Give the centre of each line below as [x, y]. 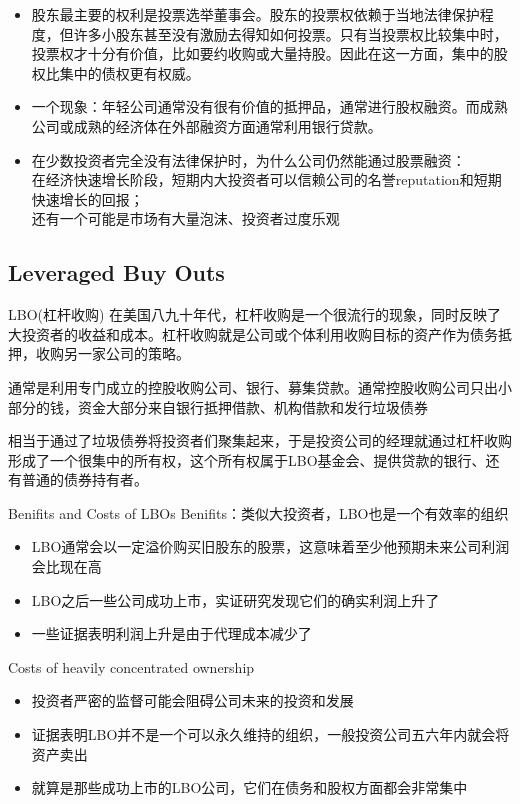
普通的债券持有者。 [84, 479]
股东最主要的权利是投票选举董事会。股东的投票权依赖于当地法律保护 [255, 14]
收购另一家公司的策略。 [112, 353]
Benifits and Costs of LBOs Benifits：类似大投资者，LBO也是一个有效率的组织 [258, 512]
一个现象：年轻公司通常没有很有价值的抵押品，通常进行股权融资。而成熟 [269, 106]
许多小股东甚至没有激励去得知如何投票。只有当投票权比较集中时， [290, 33]
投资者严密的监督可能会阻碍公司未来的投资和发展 [192, 700]
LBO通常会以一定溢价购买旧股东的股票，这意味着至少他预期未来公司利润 [270, 546]
